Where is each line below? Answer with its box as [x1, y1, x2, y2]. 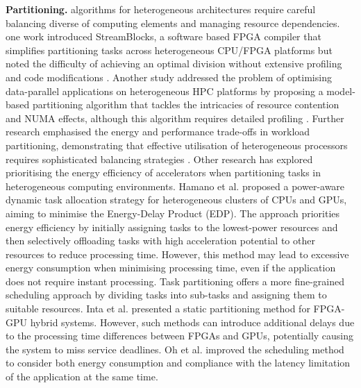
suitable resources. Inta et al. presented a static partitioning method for [6, 301, 310, 316]
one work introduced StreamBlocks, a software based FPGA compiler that [6, 29, 321, 44]
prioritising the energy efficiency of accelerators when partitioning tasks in [6, 165, 321, 180]
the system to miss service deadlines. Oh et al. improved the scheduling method [6, 341, 344, 356]
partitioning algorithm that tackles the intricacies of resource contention [32, 97, 339, 112]
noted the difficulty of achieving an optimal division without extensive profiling [6, 56, 342, 71]
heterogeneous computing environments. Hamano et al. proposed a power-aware [6, 178, 345, 193]
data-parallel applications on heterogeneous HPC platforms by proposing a [6, 83, 324, 98]
